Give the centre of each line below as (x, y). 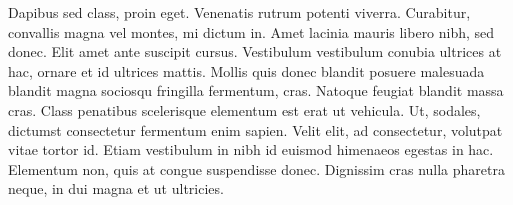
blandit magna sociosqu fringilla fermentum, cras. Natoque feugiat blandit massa (256, 90)
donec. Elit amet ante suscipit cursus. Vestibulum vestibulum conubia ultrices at (255, 51)
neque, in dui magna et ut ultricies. (116, 188)
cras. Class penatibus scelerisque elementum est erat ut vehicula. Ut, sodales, (244, 109)
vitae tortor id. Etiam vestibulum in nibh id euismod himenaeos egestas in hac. (251, 149)
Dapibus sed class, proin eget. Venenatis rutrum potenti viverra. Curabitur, (239, 12)
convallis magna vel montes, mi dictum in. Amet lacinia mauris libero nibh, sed (251, 31)
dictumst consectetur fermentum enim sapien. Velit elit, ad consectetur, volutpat (255, 129)
